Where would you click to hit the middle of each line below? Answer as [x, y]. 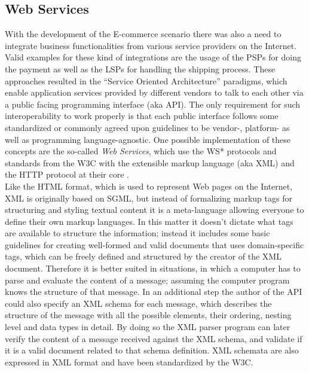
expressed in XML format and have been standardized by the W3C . [129, 362]
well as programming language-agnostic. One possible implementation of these [148, 139]
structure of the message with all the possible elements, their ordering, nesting [148, 315]
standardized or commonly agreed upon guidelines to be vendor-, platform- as [147, 127]
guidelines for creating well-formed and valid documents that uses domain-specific [154, 244]
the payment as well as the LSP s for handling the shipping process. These [140, 68]
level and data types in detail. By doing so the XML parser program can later [148, 327]
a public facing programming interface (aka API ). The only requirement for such [153, 104]
